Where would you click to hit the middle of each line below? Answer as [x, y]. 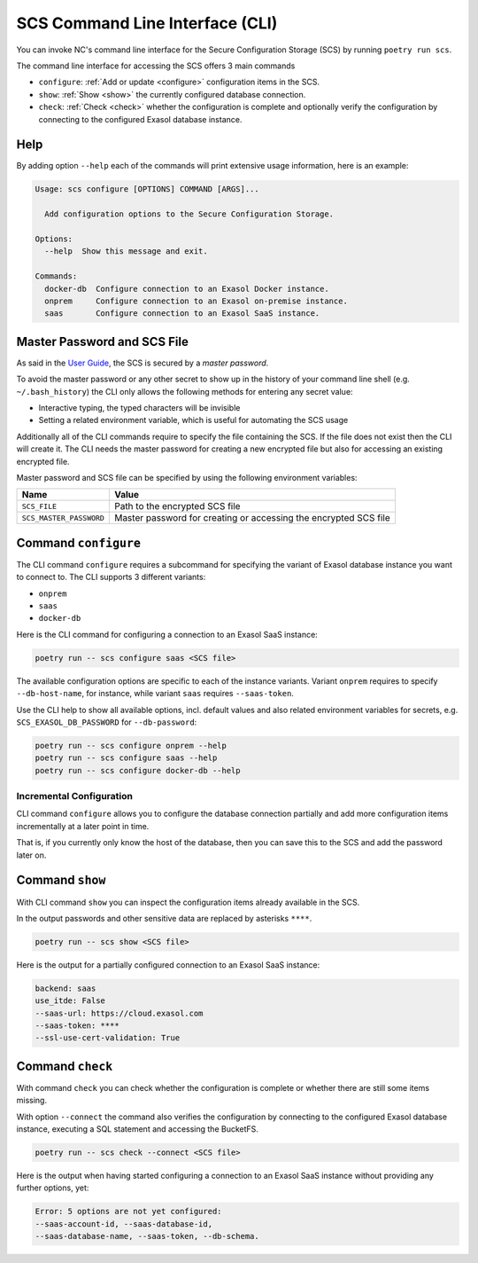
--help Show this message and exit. [126, 251]
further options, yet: [53, 1188]
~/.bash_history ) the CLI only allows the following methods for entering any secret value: [185, 391]
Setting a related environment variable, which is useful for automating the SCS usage [193, 420]
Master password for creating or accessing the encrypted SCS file [252, 518]
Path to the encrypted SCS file [177, 506]
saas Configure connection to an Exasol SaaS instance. [182, 314]
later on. [31, 855]
